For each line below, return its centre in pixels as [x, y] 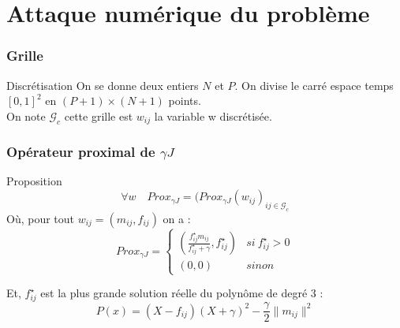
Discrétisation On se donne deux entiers [103, 85]
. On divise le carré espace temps [314, 85]
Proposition [34, 181]
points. [185, 101]
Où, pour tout [41, 218]
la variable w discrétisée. [213, 116]
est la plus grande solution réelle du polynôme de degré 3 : [182, 293]
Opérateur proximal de [81, 152]
